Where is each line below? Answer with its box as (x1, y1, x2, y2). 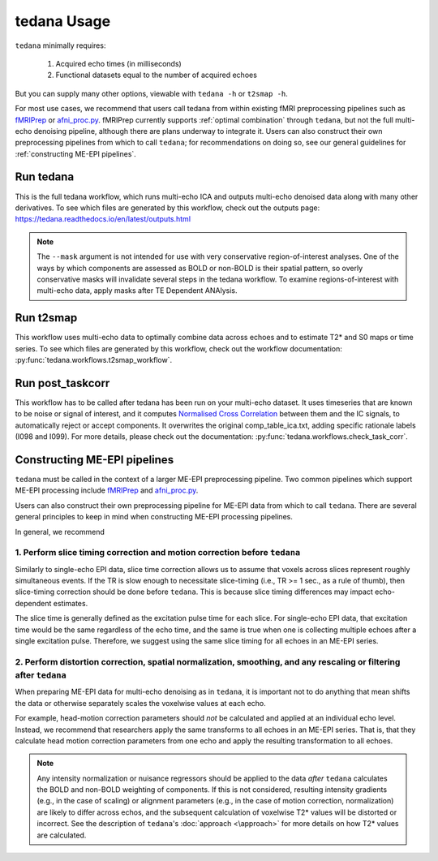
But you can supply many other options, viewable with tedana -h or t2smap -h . (15, 88, 288, 98)
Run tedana (15, 170, 75, 184)
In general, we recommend (15, 527, 105, 536)
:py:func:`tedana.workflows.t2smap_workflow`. (15, 355, 173, 364)
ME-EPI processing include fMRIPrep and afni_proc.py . (15, 485, 199, 495)
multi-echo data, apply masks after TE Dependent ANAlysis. (36, 286, 238, 295)
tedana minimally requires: (15, 41, 106, 50)
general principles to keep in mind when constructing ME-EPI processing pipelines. (15, 512, 294, 522)
